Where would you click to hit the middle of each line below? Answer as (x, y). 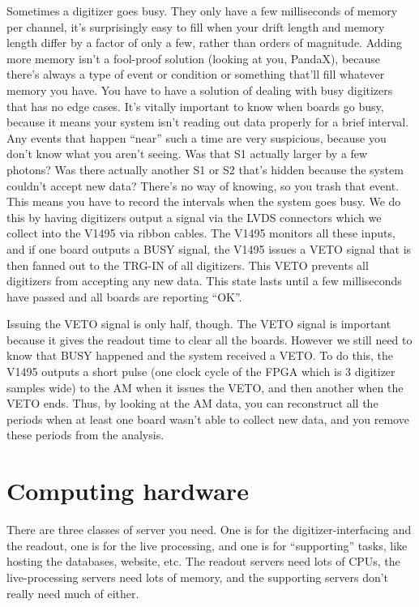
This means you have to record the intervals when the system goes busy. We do (204, 201)
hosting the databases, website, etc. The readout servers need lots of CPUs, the (203, 561)
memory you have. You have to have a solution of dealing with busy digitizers (200, 90)
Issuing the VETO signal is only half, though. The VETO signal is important (199, 324)
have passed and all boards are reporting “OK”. (124, 296)
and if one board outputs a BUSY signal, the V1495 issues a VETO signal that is (209, 248)
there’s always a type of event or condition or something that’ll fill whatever (196, 74)
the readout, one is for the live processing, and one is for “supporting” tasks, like (207, 545)
